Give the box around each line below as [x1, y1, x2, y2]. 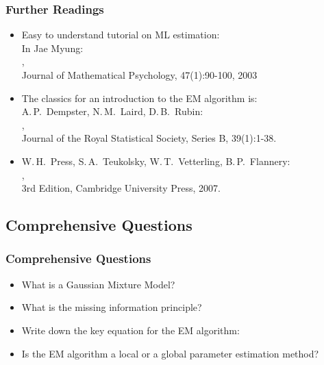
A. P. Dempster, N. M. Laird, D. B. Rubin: [21, 104, 203, 118]
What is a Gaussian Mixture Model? [21, 277, 175, 291]
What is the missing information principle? [21, 300, 202, 314]
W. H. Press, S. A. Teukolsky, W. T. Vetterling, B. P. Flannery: [21, 153, 290, 168]
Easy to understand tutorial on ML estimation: [21, 27, 220, 42]
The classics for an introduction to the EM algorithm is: [21, 90, 258, 105]
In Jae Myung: [21, 40, 84, 55]
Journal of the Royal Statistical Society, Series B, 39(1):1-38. [21, 131, 277, 145]
